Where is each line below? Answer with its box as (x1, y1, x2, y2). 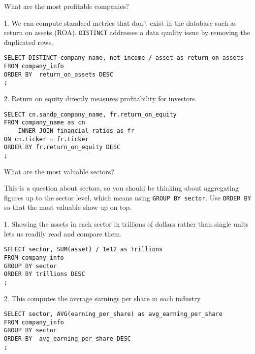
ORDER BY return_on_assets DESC (4, 71, 113, 78)
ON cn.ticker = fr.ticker (4, 135, 89, 143)
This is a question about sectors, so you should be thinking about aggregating (4, 183, 239, 193)
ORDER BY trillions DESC (4, 271, 85, 278)
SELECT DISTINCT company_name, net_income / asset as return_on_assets (4, 54, 244, 62)
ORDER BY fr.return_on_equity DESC (4, 144, 121, 151)
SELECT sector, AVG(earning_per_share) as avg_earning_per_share (4, 311, 223, 318)
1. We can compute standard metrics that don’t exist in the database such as (4, 17, 237, 28)
